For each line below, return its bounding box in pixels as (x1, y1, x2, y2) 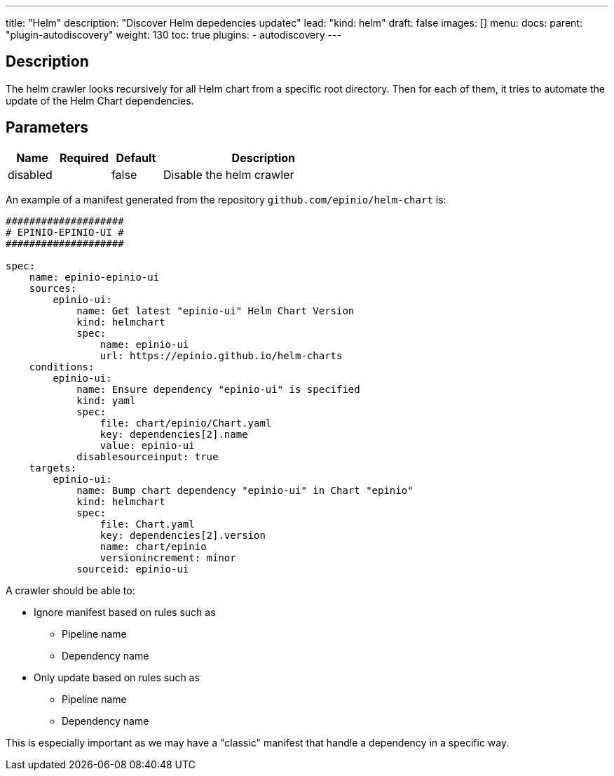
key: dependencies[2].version (100, 529, 266, 541)
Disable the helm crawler (163, 167, 294, 182)
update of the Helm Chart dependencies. (6, 94, 194, 107)
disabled (8, 167, 53, 182)
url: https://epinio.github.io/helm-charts (100, 349, 343, 361)
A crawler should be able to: (6, 584, 135, 596)
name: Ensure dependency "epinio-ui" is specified (76, 383, 360, 395)
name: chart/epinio (100, 540, 207, 552)
